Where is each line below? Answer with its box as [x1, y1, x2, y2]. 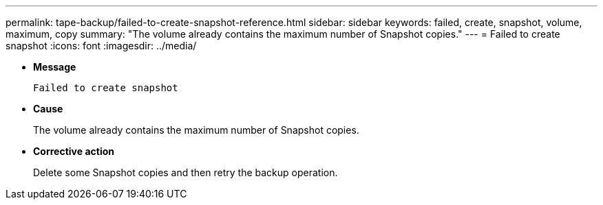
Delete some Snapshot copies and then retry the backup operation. [33, 167, 338, 178]
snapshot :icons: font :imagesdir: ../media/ [6, 40, 197, 51]
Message [33, 61, 76, 73]
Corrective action [33, 145, 114, 157]
